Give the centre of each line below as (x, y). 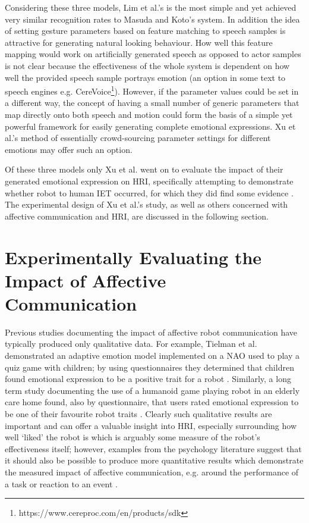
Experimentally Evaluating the (133, 257)
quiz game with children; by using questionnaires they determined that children (149, 367)
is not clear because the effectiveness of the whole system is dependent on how (147, 65)
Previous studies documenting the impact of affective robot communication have (151, 332)
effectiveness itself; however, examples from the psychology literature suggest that (153, 448)
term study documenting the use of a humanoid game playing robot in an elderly (152, 390)
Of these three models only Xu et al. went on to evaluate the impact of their (144, 169)
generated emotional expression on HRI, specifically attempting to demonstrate (149, 181)
